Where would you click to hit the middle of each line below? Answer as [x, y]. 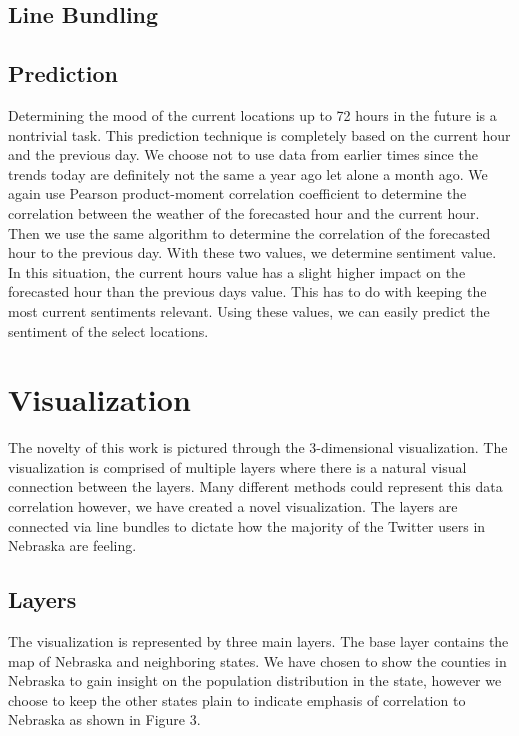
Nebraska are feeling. [72, 545]
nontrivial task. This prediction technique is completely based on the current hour [259, 134]
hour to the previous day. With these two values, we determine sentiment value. [252, 252]
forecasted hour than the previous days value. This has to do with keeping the [247, 291]
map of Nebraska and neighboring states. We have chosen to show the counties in [257, 660]
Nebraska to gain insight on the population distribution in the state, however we [255, 680]
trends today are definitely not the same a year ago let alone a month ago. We [248, 173]
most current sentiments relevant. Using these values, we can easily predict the [249, 310]
